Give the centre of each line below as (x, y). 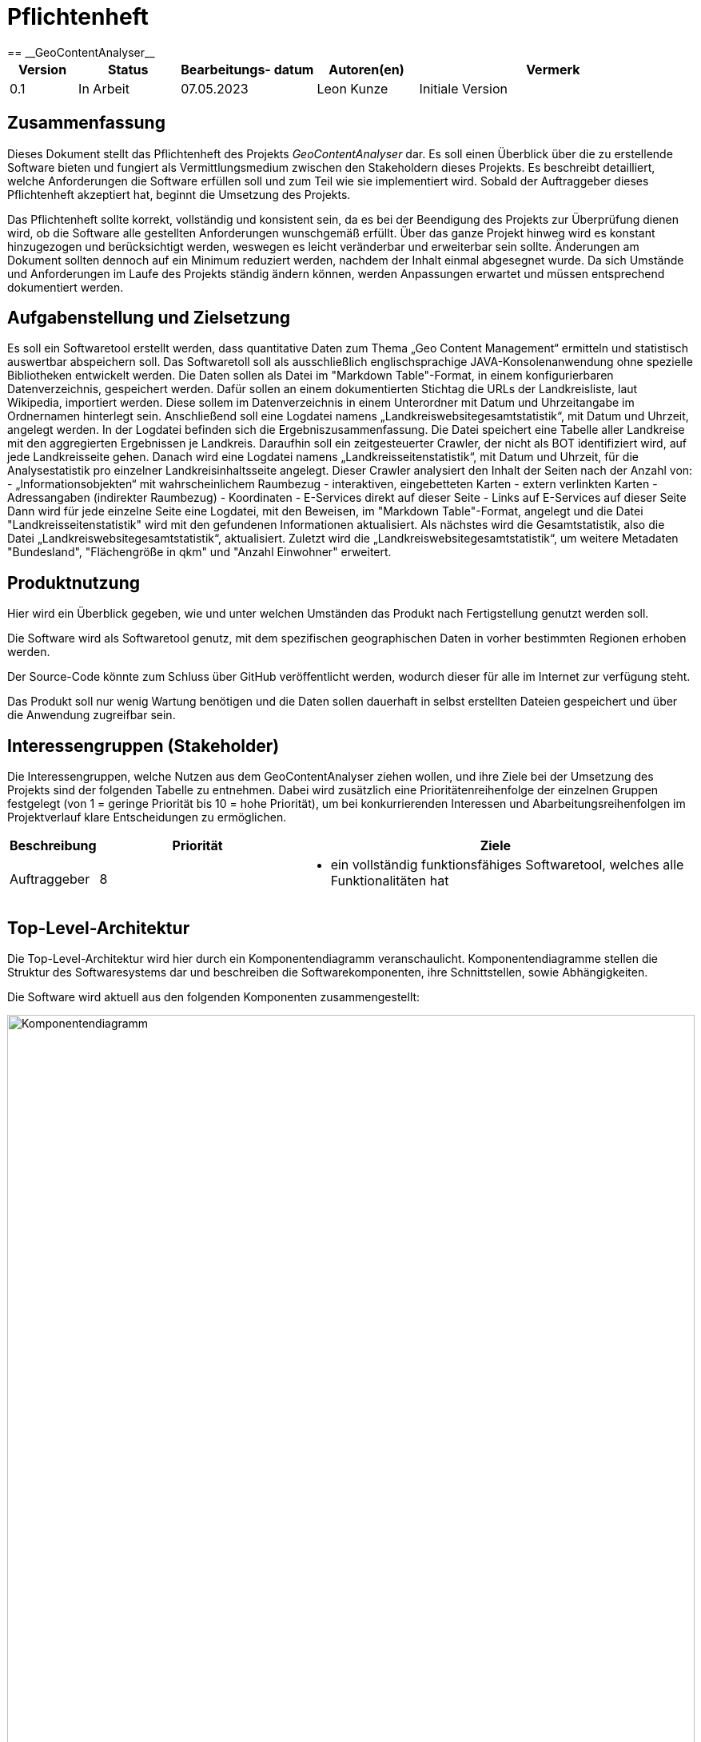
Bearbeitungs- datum (247, 69)
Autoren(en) (366, 69)
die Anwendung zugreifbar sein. (92, 715)
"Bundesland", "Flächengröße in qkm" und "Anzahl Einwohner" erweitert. (199, 552)
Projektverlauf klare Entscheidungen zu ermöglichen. (147, 817)
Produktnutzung (74, 583)
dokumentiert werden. (66, 287)
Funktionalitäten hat (390, 881)
